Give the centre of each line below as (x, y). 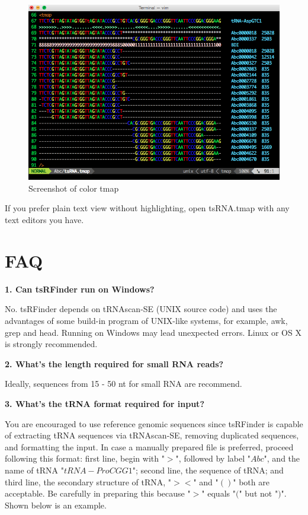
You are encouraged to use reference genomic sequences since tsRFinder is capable (154, 423)
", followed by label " (213, 458)
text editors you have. (44, 220)
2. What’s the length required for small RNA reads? (114, 363)
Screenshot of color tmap (74, 188)
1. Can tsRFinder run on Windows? (80, 289)
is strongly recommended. (51, 344)
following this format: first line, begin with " (85, 458)
